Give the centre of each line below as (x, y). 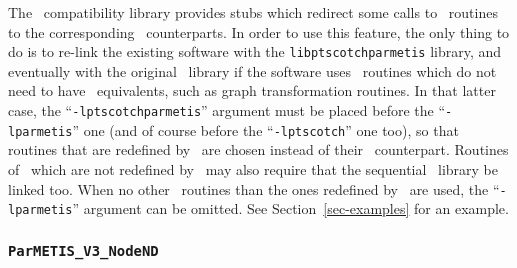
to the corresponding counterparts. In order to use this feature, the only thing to (259, 31)
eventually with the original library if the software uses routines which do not (252, 70)
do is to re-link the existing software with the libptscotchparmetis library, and (255, 51)
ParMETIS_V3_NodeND (83, 250)
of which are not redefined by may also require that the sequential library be (253, 168)
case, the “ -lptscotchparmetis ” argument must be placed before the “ (227, 110)
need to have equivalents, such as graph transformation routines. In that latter (252, 90)
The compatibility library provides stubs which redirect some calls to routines (253, 12)
